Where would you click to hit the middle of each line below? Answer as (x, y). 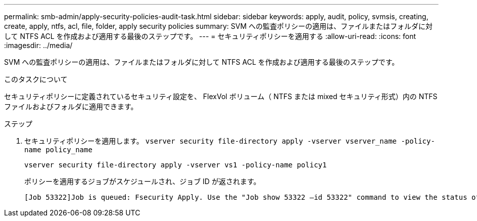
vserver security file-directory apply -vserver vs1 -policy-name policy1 (176, 165)
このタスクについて (36, 79)
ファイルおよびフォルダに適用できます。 (71, 106)
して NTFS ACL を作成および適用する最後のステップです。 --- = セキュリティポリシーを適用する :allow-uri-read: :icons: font (210, 36)
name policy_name (58, 150)
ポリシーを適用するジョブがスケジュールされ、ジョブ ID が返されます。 (142, 181)
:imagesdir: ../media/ (38, 45)
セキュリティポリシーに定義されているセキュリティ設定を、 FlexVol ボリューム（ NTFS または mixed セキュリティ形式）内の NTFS (221, 96)
